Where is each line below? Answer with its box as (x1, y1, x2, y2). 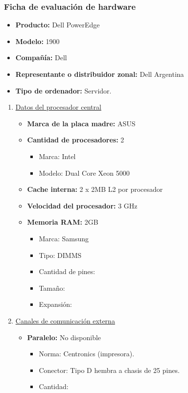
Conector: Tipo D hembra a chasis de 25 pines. (39, 365, 180, 375)
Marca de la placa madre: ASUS (27, 118, 136, 128)
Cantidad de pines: (39, 266, 95, 277)
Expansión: (39, 299, 72, 309)
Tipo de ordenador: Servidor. (15, 85, 112, 95)
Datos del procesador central (15, 102, 101, 112)
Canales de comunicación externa (15, 315, 115, 325)
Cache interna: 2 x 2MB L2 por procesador (27, 184, 163, 194)
